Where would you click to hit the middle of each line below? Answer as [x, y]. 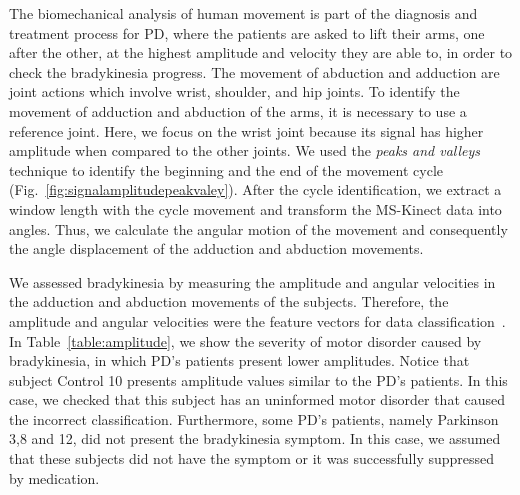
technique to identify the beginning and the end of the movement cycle [226, 169]
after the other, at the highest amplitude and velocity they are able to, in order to [261, 52]
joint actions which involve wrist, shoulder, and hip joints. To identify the [234, 91]
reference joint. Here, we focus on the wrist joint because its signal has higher [246, 130]
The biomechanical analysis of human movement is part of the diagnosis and [243, 13]
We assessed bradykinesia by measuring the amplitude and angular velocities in [252, 281]
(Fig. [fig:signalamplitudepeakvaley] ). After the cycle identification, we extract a [255, 189]
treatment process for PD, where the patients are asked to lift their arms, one [247, 32]
